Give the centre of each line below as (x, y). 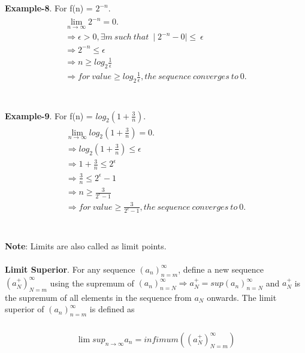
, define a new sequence (221, 269)
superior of (25, 309)
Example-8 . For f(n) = (49, 8)
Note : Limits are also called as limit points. (86, 245)
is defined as (112, 309)
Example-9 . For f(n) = (49, 115)
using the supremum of (92, 283)
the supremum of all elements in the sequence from (98, 297)
